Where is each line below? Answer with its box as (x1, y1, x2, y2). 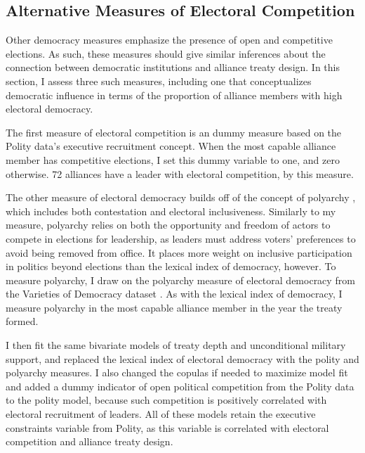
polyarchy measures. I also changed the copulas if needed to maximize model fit (6, 365, 348, 380)
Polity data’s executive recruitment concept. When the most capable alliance (6, 139, 336, 153)
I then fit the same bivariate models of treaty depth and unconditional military (6, 338, 346, 352)
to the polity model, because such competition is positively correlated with (6, 393, 327, 407)
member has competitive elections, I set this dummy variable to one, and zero (6, 152, 340, 167)
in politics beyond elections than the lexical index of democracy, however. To (6, 259, 336, 274)
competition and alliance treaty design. (6, 434, 173, 449)
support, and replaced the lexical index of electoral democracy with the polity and (6, 351, 359, 366)
